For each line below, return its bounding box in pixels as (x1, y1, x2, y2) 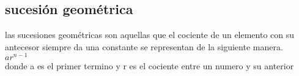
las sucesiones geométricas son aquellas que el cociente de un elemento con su (5, 28, 295, 41)
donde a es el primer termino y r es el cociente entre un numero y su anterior (5, 59, 294, 72)
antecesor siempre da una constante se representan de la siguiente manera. (5, 40, 283, 53)
